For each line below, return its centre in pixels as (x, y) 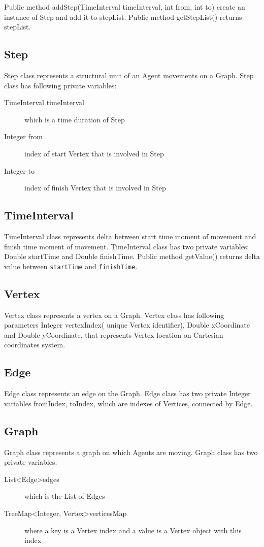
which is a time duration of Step (75, 119)
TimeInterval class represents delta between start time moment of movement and (130, 236)
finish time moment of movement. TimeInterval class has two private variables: (127, 246)
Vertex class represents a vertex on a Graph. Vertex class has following (114, 315)
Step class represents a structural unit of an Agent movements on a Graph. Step (129, 75)
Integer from (23, 136)
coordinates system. (35, 345)
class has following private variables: (60, 85)
